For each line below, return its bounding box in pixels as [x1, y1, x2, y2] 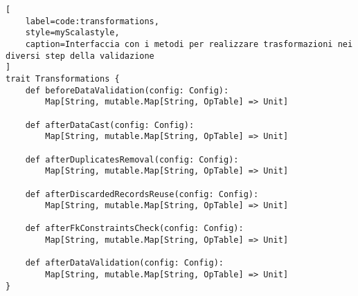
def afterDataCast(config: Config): [25, 120, 195, 130]
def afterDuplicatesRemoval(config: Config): [25, 154, 239, 165]
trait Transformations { [6, 73, 120, 84]
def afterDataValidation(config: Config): [25, 258, 224, 268]
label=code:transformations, [25, 16, 159, 26]
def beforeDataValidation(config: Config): [25, 85, 229, 95]
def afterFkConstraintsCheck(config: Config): [25, 223, 244, 234]
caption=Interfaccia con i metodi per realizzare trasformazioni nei [25, 39, 353, 49]
